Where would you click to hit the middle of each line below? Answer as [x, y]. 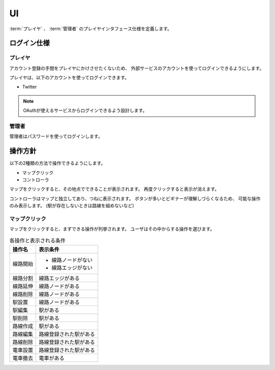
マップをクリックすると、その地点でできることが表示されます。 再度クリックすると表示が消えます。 [114, 189]
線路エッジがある [59, 279]
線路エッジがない [72, 268]
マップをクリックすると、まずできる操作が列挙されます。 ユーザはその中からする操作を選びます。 [112, 229]
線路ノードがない [72, 260]
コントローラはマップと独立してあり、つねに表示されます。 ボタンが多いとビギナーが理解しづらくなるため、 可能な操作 [135, 198]
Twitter [30, 87]
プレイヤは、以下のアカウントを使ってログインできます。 [69, 78]
